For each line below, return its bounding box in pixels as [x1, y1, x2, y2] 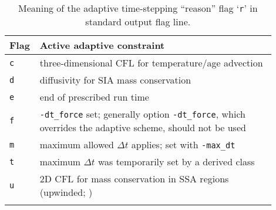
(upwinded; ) [39, 185, 93, 199]
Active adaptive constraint [39, 38, 165, 52]
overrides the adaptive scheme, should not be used [39, 121, 246, 134]
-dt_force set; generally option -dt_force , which [39, 107, 245, 121]
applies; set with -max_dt [131, 138, 235, 151]
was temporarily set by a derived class [97, 155, 255, 168]
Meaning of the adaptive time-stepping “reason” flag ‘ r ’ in [18, 1, 258, 15]
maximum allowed [39, 138, 115, 151]
